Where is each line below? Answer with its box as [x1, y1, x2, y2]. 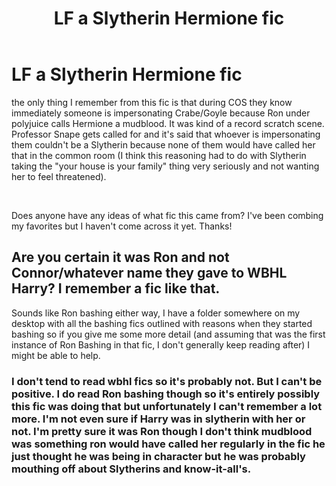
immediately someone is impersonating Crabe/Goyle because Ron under [11, 107, 311, 119]
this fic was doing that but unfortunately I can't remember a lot [11, 399, 323, 413]
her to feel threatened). [11, 170, 107, 182]
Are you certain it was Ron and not [11, 249, 230, 266]
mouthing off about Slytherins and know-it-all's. [11, 462, 252, 476]
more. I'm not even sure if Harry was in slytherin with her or [11, 412, 306, 426]
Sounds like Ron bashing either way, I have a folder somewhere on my [11, 307, 301, 319]
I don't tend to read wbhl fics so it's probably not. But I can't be [11, 374, 323, 388]
